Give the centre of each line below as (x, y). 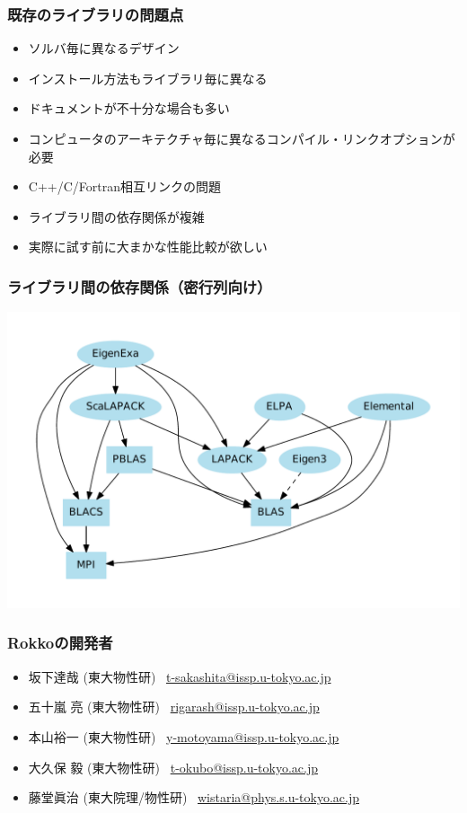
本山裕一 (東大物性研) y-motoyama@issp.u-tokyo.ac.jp (184, 736)
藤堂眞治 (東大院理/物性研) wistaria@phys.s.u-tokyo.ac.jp (194, 797)
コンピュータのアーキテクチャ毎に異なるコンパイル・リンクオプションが (242, 138)
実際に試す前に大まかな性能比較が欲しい (148, 247)
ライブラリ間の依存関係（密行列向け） (140, 286)
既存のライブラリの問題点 (96, 14)
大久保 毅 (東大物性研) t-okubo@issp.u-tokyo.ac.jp (173, 767)
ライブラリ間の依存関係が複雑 (116, 216)
